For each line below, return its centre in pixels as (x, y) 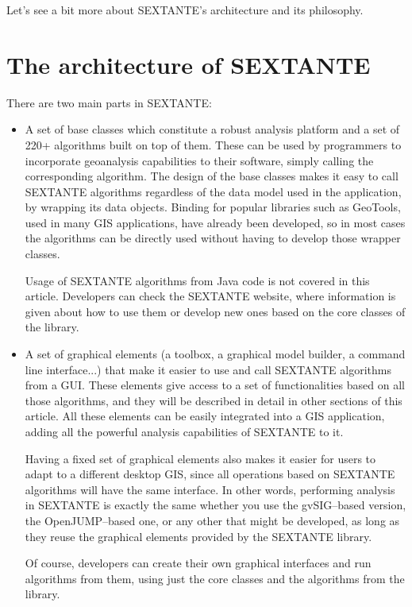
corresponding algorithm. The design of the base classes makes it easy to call (212, 176)
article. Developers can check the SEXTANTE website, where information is (210, 296)
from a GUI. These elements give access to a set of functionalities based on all (215, 385)
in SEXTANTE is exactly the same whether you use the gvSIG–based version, (216, 505)
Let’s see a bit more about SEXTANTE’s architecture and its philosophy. (185, 10)
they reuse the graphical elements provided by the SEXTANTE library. (198, 536)
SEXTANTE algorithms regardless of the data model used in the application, (213, 191)
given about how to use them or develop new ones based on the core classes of (215, 311)
